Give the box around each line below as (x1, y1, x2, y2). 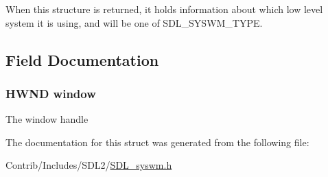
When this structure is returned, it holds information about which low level (5, 2, 323, 16)
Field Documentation (5, 49, 159, 70)
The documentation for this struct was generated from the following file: (5, 134, 309, 149)
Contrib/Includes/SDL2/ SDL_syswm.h (5, 158, 172, 172)
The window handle (5, 112, 89, 126)
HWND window (5, 84, 96, 102)
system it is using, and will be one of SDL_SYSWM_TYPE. (5, 15, 263, 29)
